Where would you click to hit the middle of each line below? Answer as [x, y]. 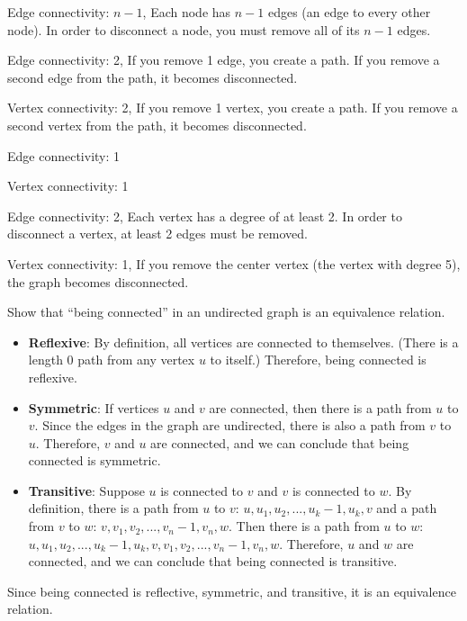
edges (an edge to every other [349, 12]
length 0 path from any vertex [112, 360]
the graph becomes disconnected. [98, 281]
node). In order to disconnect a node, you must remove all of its [184, 29]
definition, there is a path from [113, 508]
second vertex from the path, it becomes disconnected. [157, 125]
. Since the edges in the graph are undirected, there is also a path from [230, 425]
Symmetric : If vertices [94, 407]
